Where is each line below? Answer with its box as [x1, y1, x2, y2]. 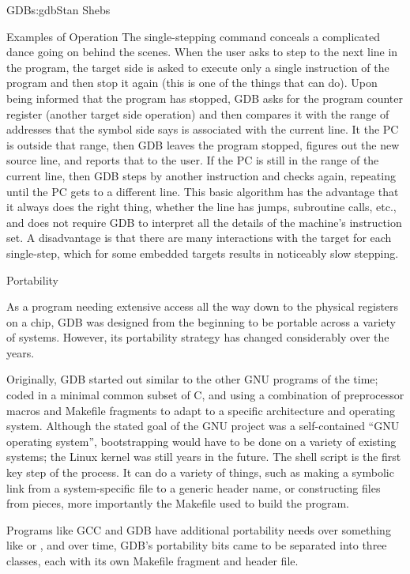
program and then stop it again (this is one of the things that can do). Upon [6, 74, 378, 91]
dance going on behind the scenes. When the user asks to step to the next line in [6, 43, 398, 60]
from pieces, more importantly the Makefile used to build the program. [6, 495, 349, 512]
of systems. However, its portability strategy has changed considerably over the [6, 329, 389, 346]
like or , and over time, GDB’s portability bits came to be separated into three [6, 537, 387, 553]
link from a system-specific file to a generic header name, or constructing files [6, 479, 381, 496]
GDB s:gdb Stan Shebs [6, 2, 111, 17]
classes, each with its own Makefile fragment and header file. [6, 553, 299, 568]
